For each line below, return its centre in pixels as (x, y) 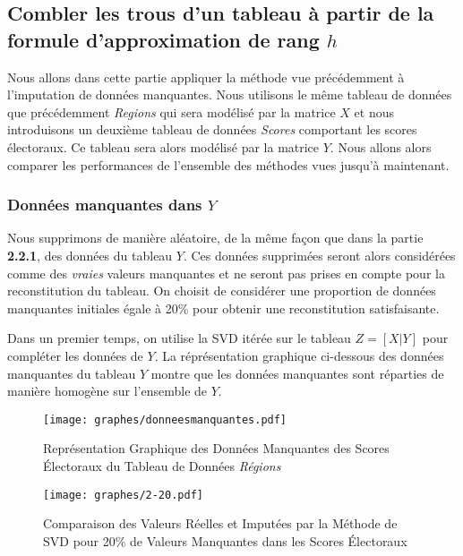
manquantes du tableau (72, 373)
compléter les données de (75, 355)
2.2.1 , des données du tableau (90, 255)
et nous (374, 111)
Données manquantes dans (105, 205)
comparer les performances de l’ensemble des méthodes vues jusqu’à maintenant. (228, 164)
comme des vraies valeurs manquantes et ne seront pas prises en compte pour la (226, 273)
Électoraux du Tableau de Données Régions (162, 465)
